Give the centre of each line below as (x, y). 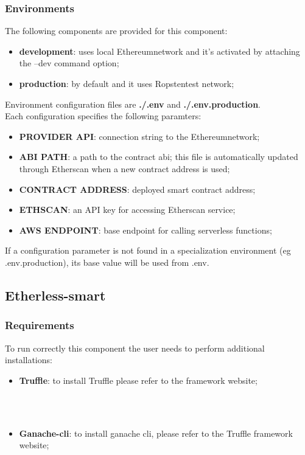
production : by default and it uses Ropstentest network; (127, 83)
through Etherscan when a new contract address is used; (124, 168)
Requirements (40, 325)
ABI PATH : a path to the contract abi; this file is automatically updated (159, 157)
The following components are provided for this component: (116, 31)
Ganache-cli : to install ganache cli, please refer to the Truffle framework (156, 433)
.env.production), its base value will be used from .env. (107, 262)
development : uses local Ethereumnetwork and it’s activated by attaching (160, 51)
